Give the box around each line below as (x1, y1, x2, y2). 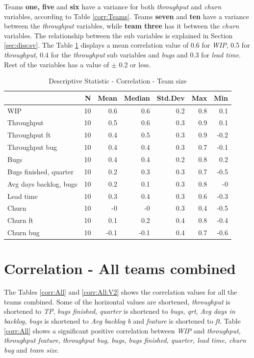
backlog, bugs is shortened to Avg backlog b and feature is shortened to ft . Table (4, 316, 241, 326)
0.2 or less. (119, 59, 151, 69)
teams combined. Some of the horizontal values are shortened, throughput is (4, 296, 230, 306)
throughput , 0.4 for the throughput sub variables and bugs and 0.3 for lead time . (4, 49, 241, 59)
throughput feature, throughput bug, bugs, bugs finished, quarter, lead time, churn (4, 335, 246, 345)
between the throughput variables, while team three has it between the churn (4, 21, 239, 31)
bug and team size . (4, 344, 59, 355)
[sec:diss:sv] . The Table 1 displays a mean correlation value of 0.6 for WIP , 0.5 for (4, 40, 250, 50)
